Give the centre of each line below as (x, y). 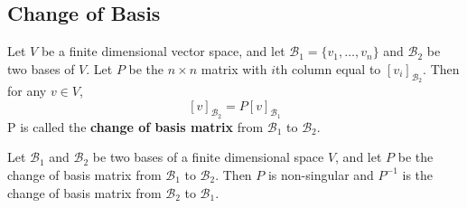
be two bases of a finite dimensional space (208, 157)
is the (418, 174)
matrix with (234, 68)
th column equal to (328, 68)
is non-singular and (321, 174)
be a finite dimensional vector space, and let (163, 51)
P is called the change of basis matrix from (135, 126)
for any (27, 90)
